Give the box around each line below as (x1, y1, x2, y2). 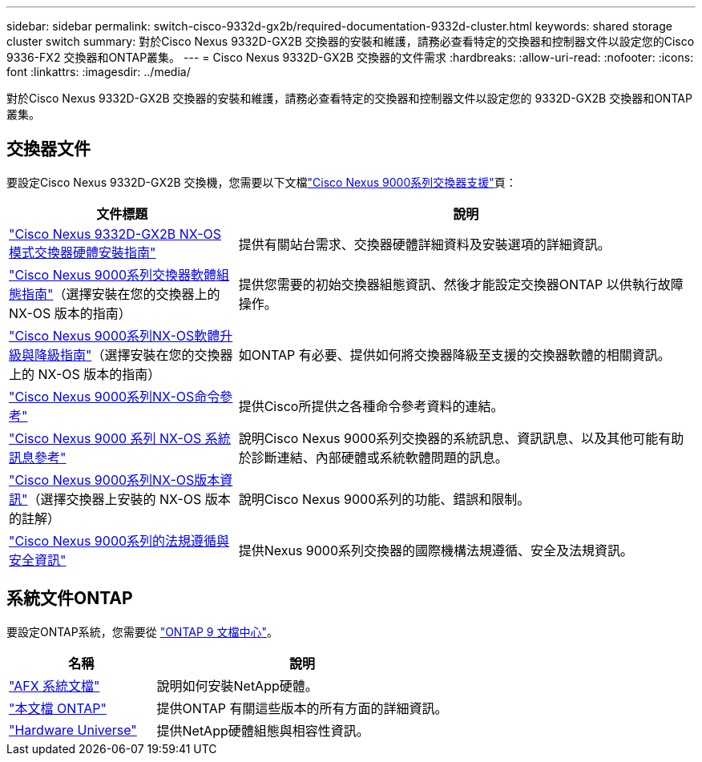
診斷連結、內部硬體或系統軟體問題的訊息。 (251, 449, 508, 466)
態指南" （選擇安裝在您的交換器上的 (9, 285, 220, 302)
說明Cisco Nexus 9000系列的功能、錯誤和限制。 (238, 490, 531, 507)
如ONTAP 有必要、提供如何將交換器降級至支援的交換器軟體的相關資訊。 (238, 346, 671, 363)
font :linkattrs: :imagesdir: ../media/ (6, 65, 191, 79)
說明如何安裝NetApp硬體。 (156, 677, 318, 694)
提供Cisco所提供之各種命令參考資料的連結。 (238, 397, 504, 414)
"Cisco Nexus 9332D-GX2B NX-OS (9, 225, 221, 242)
